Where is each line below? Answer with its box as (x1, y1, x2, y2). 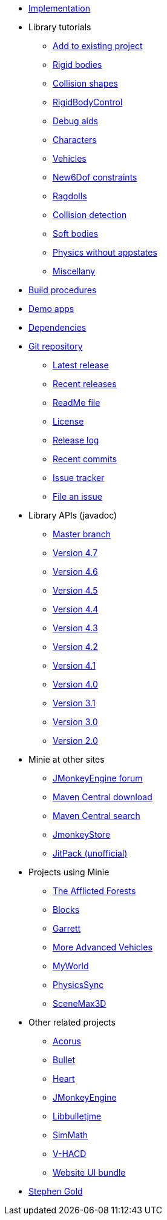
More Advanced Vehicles (53, 942, 152, 952)
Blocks (53, 904, 80, 915)
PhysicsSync (53, 980, 104, 990)
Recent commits (53, 454, 117, 464)
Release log (53, 435, 99, 445)
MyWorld (53, 961, 89, 971)
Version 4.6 (53, 566, 98, 577)
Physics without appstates (53, 247, 157, 257)
